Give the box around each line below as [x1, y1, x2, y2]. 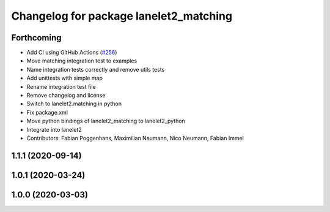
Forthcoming [11, 32, 62, 43]
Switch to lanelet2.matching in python [26, 100, 122, 107]
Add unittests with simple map [26, 74, 103, 82]
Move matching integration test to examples [26, 57, 137, 64]
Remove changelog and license [26, 92, 106, 99]
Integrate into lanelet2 [26, 126, 82, 133]
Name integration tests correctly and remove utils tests [26, 66, 165, 73]
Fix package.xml [26, 108, 68, 116]
